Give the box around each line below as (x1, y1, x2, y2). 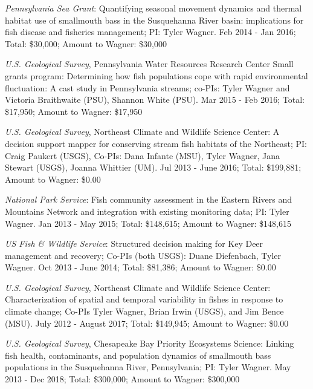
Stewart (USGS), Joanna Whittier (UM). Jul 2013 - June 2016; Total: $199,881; (5, 161, 302, 174)
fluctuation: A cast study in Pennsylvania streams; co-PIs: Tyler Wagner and (5, 81, 290, 94)
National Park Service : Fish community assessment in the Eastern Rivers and (5, 193, 292, 206)
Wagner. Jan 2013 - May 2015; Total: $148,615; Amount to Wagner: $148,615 (5, 217, 291, 229)
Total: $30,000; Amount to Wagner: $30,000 (5, 37, 167, 50)
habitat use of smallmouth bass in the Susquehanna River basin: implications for (5, 13, 304, 26)
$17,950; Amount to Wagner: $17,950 (5, 105, 143, 117)
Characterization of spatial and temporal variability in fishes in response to (5, 293, 283, 306)
